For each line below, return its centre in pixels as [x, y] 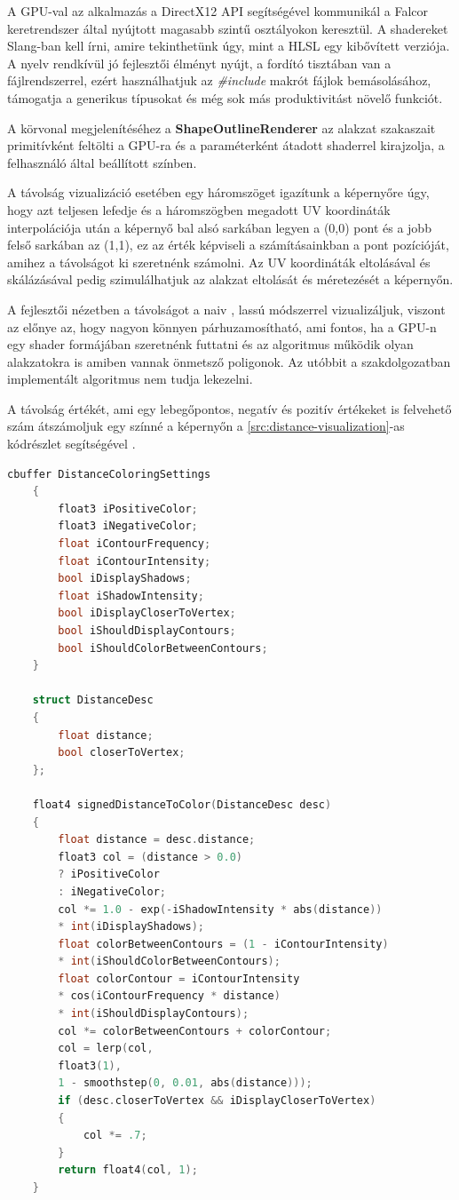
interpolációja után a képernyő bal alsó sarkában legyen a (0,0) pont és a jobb [219, 227]
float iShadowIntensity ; [131, 596]
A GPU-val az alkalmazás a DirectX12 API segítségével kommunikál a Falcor [218, 11]
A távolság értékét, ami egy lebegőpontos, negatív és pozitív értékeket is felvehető [229, 408]
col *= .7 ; [115, 1136]
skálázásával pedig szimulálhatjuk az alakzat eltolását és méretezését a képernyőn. [230, 279]
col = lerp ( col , [106, 1049]
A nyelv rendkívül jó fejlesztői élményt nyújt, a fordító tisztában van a [199, 63]
